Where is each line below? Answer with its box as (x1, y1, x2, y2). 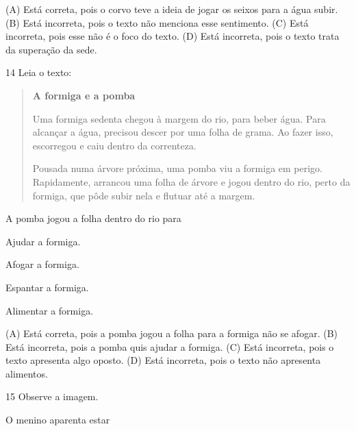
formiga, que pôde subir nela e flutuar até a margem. (32, 188, 255, 202)
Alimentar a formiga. (5, 303, 94, 317)
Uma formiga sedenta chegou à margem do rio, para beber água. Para (32, 111, 326, 125)
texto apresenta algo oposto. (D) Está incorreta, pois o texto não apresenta (5, 353, 321, 367)
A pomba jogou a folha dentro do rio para (5, 211, 181, 225)
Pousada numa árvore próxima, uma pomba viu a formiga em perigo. (32, 161, 323, 175)
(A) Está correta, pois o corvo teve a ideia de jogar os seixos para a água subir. (5, 2, 338, 16)
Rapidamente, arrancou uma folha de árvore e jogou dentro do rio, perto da (32, 174, 351, 188)
